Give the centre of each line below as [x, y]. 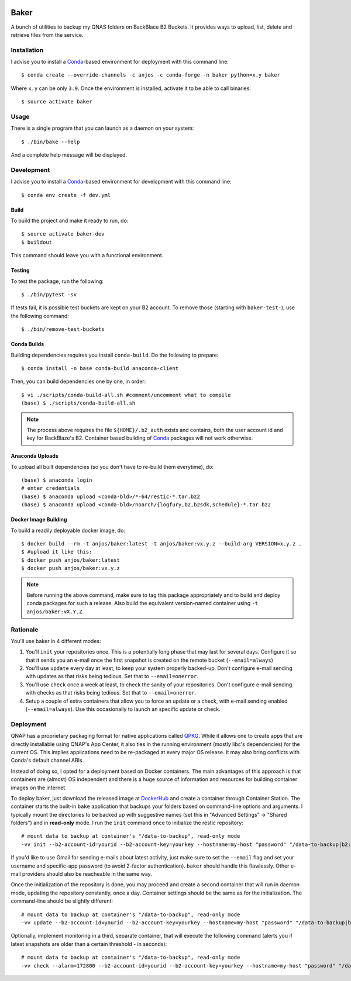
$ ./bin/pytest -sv [49, 295]
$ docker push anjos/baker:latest [70, 560]
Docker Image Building [39, 520]
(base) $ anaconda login [57, 480]
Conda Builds [27, 344]
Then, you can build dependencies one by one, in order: [78, 381]
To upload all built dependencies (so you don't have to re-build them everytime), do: [112, 467]
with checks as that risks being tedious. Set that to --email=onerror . [111, 693]
